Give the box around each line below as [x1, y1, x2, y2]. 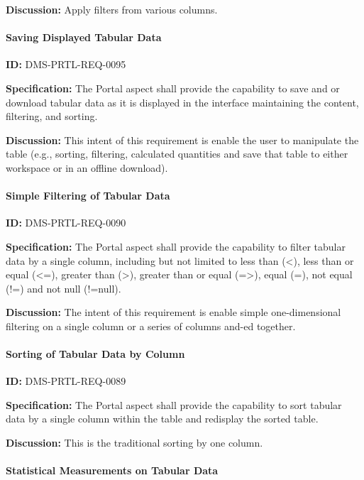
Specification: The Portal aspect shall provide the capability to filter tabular [6, 239, 346, 253]
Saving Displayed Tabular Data [6, 30, 162, 45]
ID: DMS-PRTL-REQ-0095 [6, 57, 126, 72]
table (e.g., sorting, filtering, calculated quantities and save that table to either [6, 146, 348, 161]
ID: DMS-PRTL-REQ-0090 [6, 215, 126, 230]
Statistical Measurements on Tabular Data [6, 463, 219, 478]
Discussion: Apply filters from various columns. [6, 2, 218, 16]
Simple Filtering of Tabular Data [6, 188, 170, 203]
